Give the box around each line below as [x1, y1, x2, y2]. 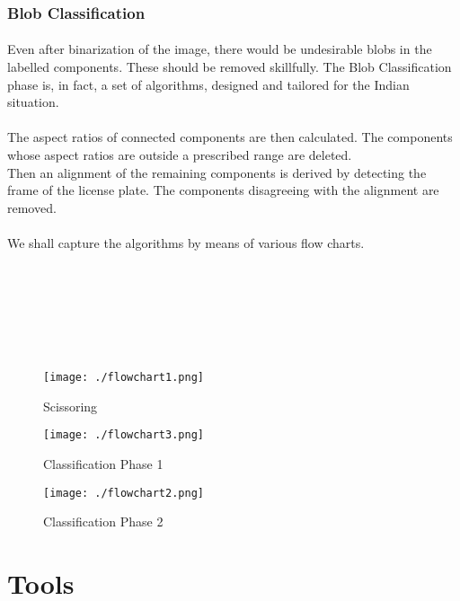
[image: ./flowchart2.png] [43, 486, 204, 499]
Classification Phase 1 [43, 455, 164, 473]
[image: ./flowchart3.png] [43, 429, 204, 442]
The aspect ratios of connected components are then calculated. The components [7, 128, 453, 146]
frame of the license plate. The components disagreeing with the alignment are [7, 181, 439, 199]
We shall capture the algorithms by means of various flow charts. [7, 233, 365, 252]
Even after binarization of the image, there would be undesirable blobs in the [7, 40, 432, 58]
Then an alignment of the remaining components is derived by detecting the [7, 163, 427, 181]
